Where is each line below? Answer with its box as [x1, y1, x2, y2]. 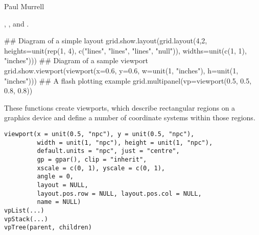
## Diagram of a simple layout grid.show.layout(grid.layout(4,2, [4, 35, 207, 46]
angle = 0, [37, 173, 74, 180]
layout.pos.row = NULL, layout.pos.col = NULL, [37, 190, 202, 197]
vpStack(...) [4, 215, 48, 223]
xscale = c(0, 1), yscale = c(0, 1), [37, 164, 165, 172]
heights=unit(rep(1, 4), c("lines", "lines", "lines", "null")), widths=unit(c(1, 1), [4, 45, 247, 56]
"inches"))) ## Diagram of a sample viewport [4, 55, 148, 66]
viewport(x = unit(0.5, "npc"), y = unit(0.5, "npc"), [4, 130, 195, 138]
